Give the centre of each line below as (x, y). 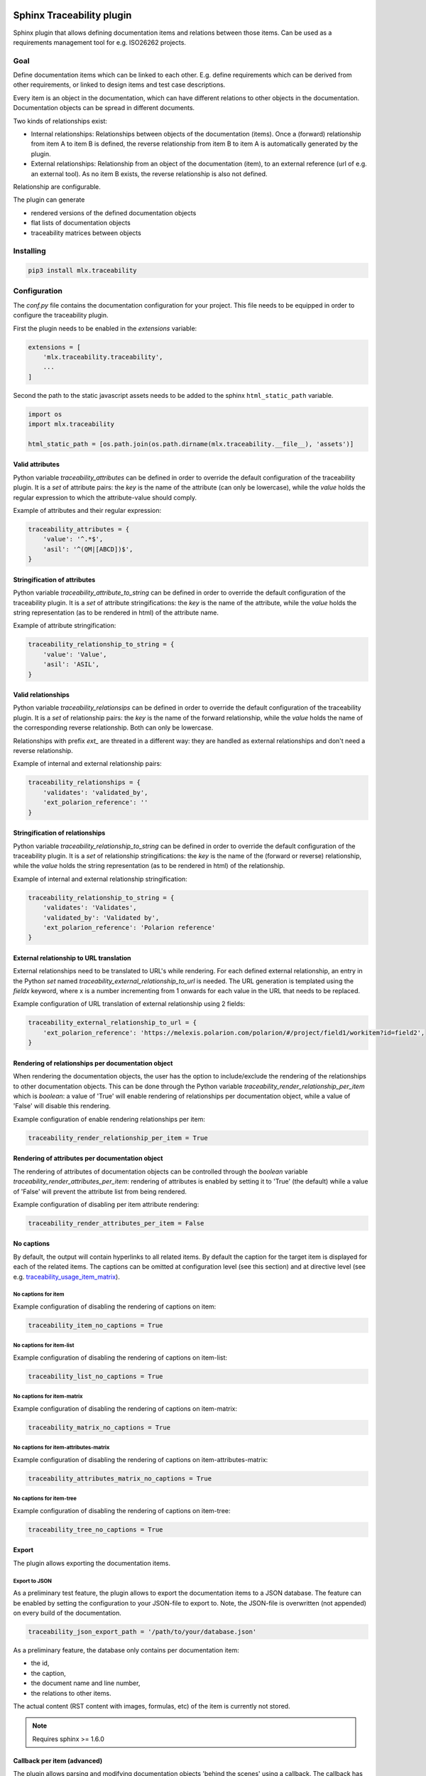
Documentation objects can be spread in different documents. (104, 108)
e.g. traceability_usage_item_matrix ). (66, 1277)
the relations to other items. (71, 1693)
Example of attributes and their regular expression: (87, 511)
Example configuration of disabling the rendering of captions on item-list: (120, 1358)
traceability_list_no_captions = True (95, 1376)
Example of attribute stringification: (65, 626)
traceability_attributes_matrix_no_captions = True (120, 1478)
